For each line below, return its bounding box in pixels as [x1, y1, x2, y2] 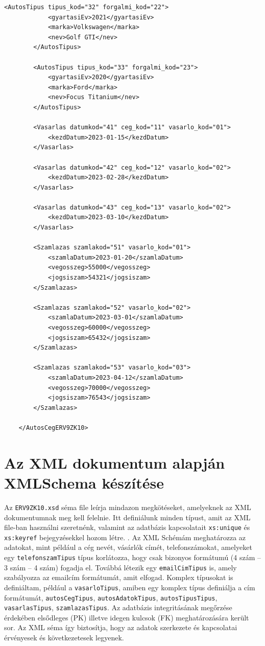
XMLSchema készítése [4, 472, 164, 493]
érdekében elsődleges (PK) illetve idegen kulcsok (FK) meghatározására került [4, 612, 249, 622]
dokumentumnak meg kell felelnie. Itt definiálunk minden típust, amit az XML [4, 512, 251, 522]
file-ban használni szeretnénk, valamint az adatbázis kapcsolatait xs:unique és [4, 522, 250, 533]
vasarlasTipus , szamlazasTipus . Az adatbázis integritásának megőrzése [4, 602, 232, 613]
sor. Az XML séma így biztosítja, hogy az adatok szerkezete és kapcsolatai [4, 622, 237, 633]
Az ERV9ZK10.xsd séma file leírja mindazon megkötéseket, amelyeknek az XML [4, 501, 251, 512]
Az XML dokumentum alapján [4, 452, 225, 473]
